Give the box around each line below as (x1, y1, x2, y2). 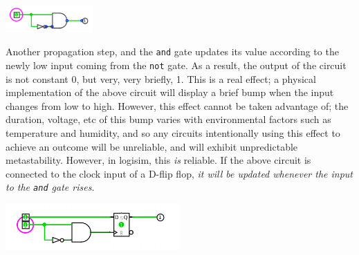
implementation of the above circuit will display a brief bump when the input (6, 85, 334, 100)
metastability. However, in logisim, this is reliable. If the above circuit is (6, 153, 311, 167)
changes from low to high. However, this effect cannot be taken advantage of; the (6, 98, 349, 113)
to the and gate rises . (6, 180, 95, 194)
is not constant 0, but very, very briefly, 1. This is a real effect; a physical (6, 71, 316, 86)
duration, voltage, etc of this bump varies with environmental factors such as (6, 112, 331, 126)
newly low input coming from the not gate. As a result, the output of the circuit (6, 57, 347, 72)
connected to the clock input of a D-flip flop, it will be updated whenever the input (6, 166, 353, 180)
